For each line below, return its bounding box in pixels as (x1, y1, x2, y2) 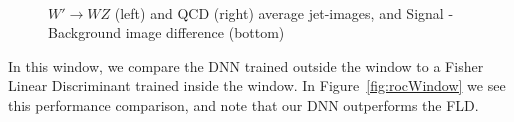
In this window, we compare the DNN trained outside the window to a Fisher (8, 55, 484, 76)
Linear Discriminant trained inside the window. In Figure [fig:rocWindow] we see (8, 75, 506, 96)
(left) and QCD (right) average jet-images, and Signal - (114, 2, 454, 23)
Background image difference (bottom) (48, 22, 285, 43)
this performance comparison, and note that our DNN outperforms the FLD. (8, 94, 479, 115)
